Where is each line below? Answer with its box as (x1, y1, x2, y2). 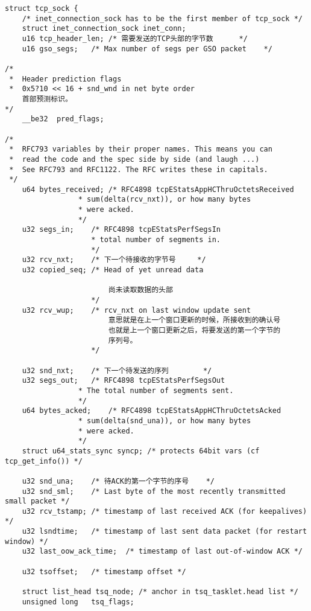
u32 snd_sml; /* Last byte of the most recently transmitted (22, 487, 286, 496)
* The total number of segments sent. (78, 386, 234, 395)
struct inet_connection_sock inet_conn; (22, 24, 186, 33)
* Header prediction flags (9, 74, 122, 83)
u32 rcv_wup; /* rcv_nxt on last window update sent (22, 305, 251, 315)
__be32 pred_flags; (22, 115, 104, 124)
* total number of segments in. (91, 235, 221, 245)
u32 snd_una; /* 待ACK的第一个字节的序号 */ (22, 476, 215, 485)
